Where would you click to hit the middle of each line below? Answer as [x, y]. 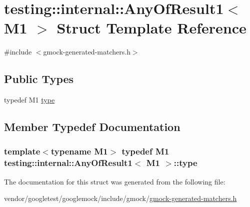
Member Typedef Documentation [92, 127]
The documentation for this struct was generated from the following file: [115, 181]
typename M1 [79, 151]
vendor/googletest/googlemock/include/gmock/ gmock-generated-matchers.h [120, 198]
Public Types [39, 79]
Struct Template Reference [151, 28]
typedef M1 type [29, 100]
